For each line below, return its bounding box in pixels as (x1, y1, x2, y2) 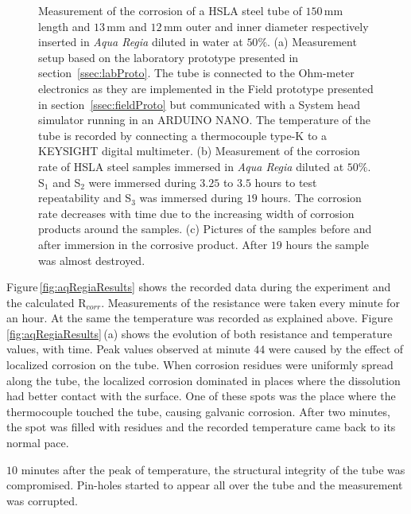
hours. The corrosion (261, 189, 362, 206)
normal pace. (6, 434, 69, 451)
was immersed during (139, 189, 243, 206)
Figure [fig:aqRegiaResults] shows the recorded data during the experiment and (6, 278, 391, 295)
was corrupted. (6, 492, 78, 508)
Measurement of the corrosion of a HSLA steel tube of (38, 2, 302, 18)
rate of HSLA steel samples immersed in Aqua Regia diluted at (38, 158, 344, 174)
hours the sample (285, 236, 369, 252)
